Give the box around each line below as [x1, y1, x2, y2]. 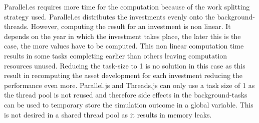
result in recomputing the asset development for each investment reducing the [4, 70, 243, 80]
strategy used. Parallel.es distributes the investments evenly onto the [4, 11, 215, 21]
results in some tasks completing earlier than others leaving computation [4, 50, 227, 60]
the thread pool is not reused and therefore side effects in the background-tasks [4, 89, 247, 100]
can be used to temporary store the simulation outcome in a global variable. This [4, 99, 253, 109]
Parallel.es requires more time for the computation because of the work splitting [4, 1, 250, 11]
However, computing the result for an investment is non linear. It [31, 21, 231, 31]
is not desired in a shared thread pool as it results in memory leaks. [4, 109, 212, 119]
